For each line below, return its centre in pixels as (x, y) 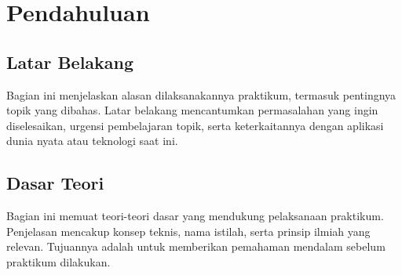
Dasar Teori (55, 183)
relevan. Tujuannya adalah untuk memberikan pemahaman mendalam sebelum (196, 246)
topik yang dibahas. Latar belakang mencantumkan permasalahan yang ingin (192, 110)
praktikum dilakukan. (58, 261)
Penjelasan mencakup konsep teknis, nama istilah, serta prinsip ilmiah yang (188, 231)
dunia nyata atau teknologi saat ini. (92, 141)
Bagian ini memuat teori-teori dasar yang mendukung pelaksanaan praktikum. (195, 216)
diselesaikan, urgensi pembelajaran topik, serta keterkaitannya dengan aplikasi (195, 125)
